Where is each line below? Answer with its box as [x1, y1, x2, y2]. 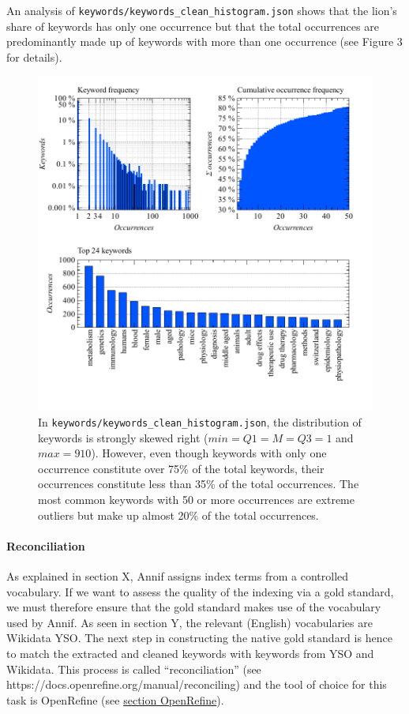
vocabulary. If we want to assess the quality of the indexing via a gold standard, [6, 583, 394, 599]
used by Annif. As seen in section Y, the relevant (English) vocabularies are [6, 614, 373, 630]
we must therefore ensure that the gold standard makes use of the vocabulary [6, 599, 381, 615]
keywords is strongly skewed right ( [38, 429, 208, 445]
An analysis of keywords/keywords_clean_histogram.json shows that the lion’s [6, 2, 397, 18]
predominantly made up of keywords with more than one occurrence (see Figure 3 [6, 33, 403, 50]
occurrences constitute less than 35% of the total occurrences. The [38, 475, 359, 492]
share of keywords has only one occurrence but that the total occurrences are [6, 17, 379, 34]
